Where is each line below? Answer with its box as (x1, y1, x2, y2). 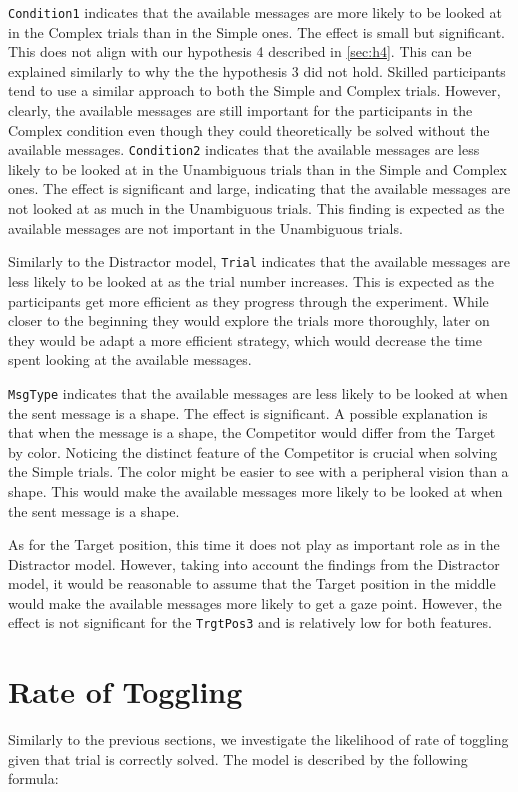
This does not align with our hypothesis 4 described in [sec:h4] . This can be (8, 41, 472, 62)
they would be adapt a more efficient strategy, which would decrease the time (8, 329, 482, 350)
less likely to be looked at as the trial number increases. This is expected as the (8, 270, 494, 291)
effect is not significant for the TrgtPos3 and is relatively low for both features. (8, 612, 492, 633)
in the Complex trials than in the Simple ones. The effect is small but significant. (8, 21, 506, 42)
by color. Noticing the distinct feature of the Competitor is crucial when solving (8, 441, 498, 462)
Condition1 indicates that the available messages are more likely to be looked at (8, 2, 502, 22)
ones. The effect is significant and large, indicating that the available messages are (8, 178, 511, 199)
